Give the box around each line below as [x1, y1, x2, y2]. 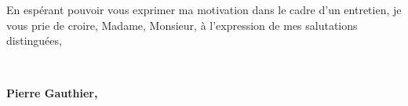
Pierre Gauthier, [6, 85, 98, 101]
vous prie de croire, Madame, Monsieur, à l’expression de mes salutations [6, 16, 358, 33]
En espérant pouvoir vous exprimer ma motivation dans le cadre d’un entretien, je [6, 2, 402, 17]
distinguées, [6, 32, 62, 49]
